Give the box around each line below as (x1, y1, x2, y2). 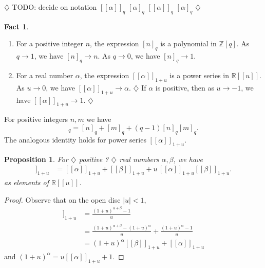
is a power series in (169, 69, 230, 80)
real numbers (119, 153, 159, 164)
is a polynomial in (160, 38, 217, 49)
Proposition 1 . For (4, 153, 68, 164)
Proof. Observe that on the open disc (4, 194, 121, 205)
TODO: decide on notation (12, 2, 97, 12)
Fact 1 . (4, 21, 29, 31)
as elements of (4, 176, 49, 187)
